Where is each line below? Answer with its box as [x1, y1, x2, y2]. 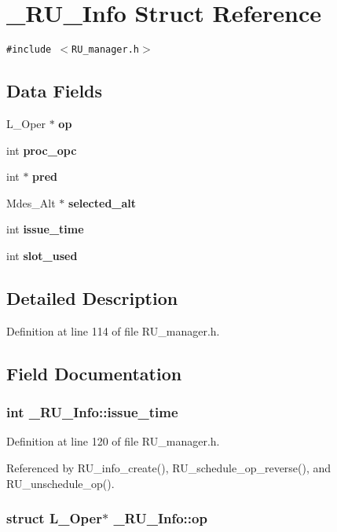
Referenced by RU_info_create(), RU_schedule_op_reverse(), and [6, 459, 332, 475]
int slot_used [6, 247, 78, 263]
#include [6, 44, 52, 56]
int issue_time [6, 221, 84, 237]
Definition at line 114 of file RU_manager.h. [6, 322, 220, 339]
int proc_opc [6, 141, 77, 158]
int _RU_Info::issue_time [6, 402, 178, 422]
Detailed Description [6, 285, 178, 310]
